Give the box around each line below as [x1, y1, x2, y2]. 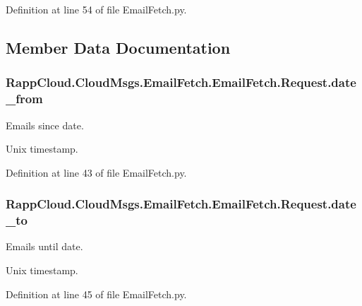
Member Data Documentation [6, 36, 231, 58]
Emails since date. [6, 117, 84, 132]
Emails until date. [6, 239, 83, 254]
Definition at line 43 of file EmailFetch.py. [6, 165, 187, 180]
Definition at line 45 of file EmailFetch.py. [6, 286, 187, 301]
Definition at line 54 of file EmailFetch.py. [6, 2, 187, 16]
